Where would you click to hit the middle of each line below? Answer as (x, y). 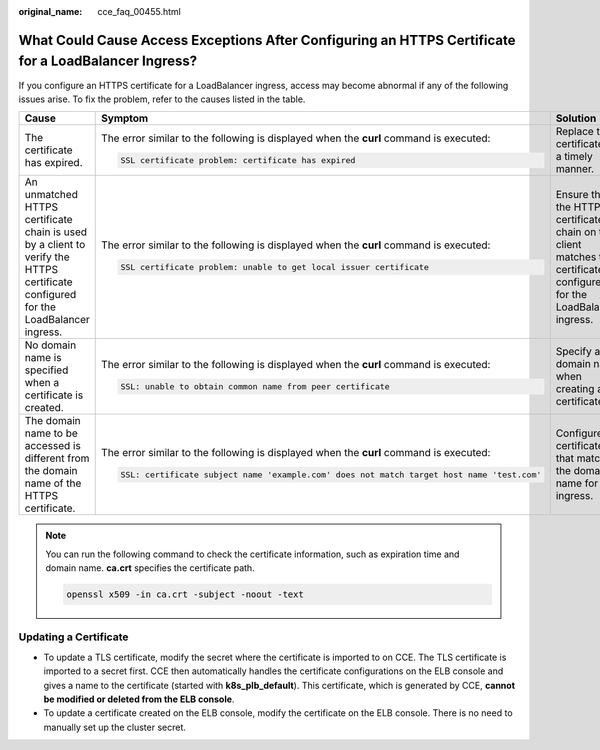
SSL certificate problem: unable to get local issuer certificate (275, 267)
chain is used (55, 232)
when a (42, 383)
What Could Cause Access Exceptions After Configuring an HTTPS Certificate (267, 40)
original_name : (50, 11)
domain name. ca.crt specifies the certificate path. (150, 568)
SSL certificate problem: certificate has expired (238, 160)
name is (43, 358)
